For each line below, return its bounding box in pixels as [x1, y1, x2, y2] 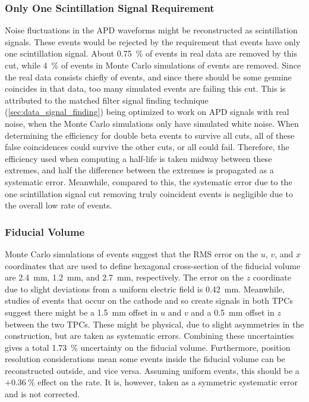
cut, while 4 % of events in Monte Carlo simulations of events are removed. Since [5, 59, 301, 71]
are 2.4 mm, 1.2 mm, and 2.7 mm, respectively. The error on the [5, 271, 244, 283]
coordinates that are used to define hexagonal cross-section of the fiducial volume [5, 259, 301, 272]
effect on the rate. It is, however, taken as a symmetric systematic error [37, 376, 298, 388]
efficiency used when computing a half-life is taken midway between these [5, 152, 272, 164]
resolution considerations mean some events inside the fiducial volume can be [5, 353, 285, 365]
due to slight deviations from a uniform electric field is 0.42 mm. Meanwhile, [5, 282, 285, 295]
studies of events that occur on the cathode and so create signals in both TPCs [5, 294, 293, 307]
